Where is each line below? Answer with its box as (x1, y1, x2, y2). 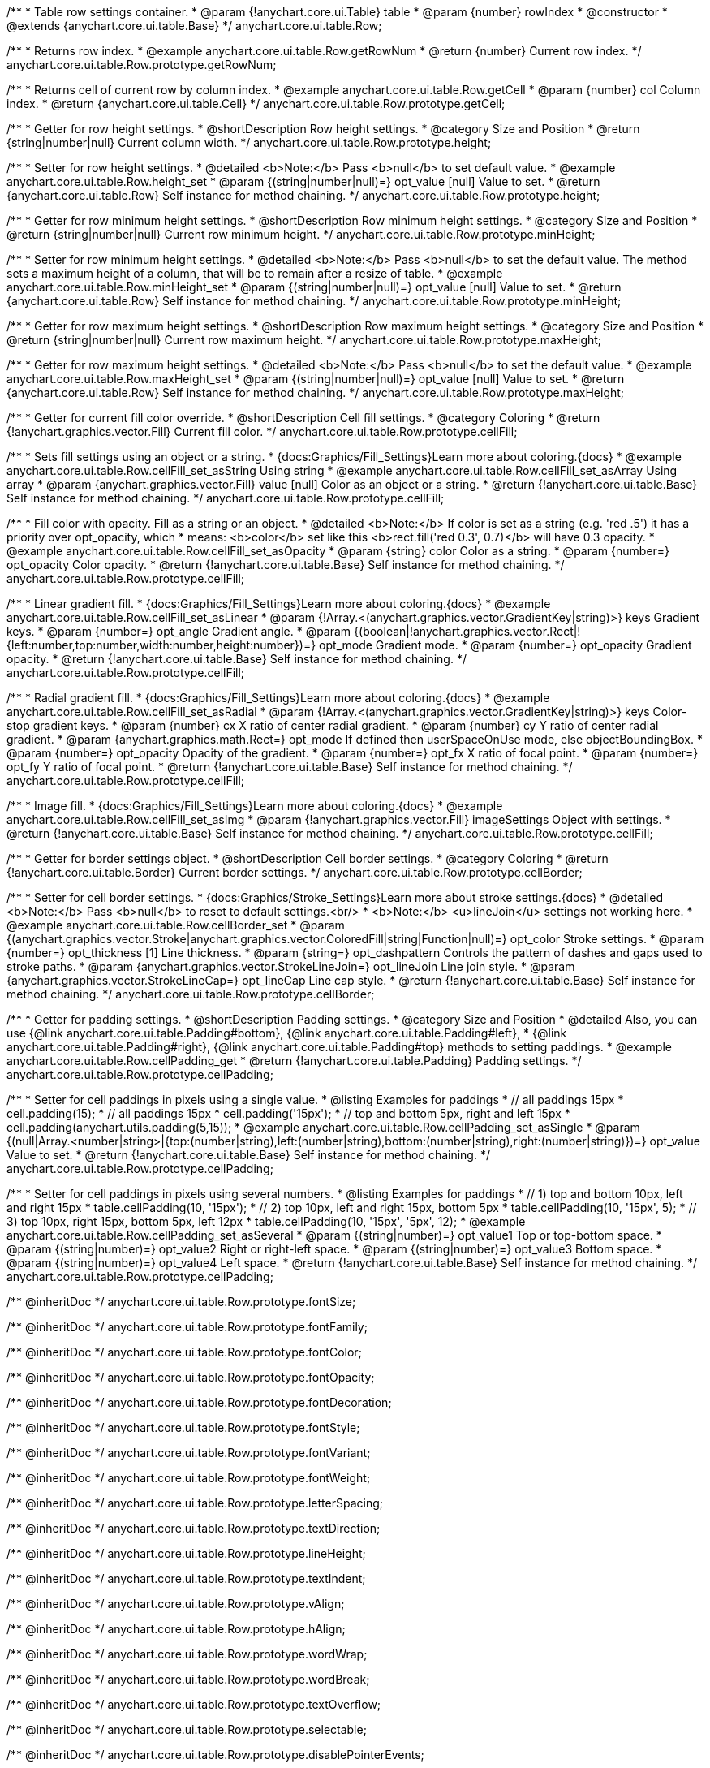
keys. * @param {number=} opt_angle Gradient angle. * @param (6, 624, 351, 638)
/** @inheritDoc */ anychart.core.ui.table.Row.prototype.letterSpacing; (6, 1496, 383, 1510)
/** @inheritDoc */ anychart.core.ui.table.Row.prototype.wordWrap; (6, 1647, 368, 1661)
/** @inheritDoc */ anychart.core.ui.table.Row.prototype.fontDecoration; (6, 1395, 392, 1409)
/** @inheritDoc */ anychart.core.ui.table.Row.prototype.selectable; (6, 1723, 367, 1736)
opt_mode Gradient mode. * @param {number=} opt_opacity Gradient (319, 638, 692, 652)
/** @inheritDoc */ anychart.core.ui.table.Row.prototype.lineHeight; (6, 1546, 366, 1560)
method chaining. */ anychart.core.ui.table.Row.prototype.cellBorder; (6, 987, 375, 1001)
